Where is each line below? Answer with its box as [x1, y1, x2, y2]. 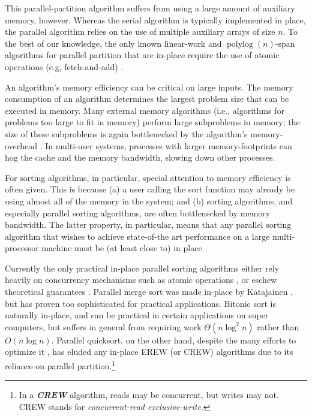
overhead [5, 139, 38, 152]
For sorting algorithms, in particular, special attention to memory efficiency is [5, 171, 291, 183]
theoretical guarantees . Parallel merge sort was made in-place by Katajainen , [5, 285, 293, 298]
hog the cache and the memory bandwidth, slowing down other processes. [5, 151, 275, 164]
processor [5, 242, 39, 254]
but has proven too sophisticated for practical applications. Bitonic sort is [5, 297, 276, 309]
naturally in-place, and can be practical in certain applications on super [5, 309, 269, 321]
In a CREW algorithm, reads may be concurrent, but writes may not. [19, 388, 279, 401]
